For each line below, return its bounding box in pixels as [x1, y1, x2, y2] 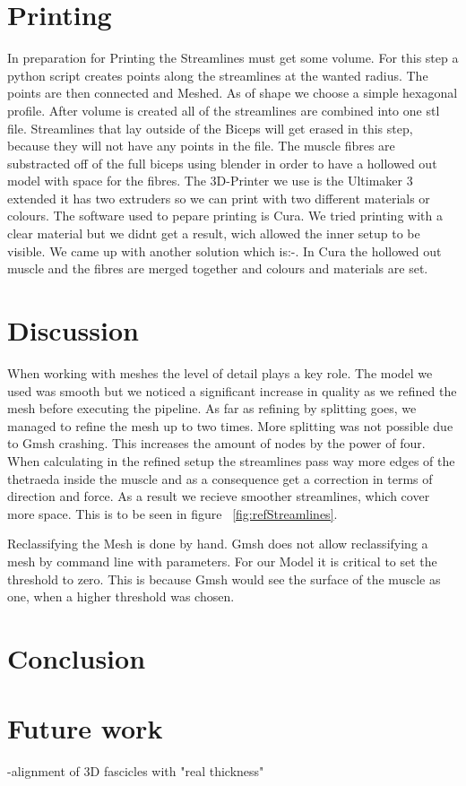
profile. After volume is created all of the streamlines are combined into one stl [7, 100, 440, 119]
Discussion [7, 312, 139, 349]
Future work [7, 710, 163, 747]
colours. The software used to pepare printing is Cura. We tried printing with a [7, 206, 443, 225]
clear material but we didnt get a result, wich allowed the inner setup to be [7, 224, 420, 243]
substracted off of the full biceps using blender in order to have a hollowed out [7, 153, 437, 172]
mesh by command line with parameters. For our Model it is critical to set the [7, 551, 437, 570]
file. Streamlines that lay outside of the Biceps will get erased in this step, [7, 118, 413, 137]
